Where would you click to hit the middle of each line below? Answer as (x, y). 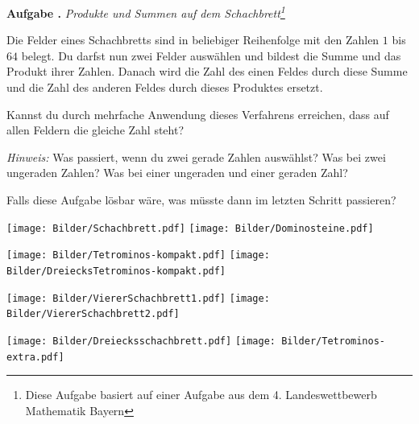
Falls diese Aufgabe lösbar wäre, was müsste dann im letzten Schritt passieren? (201, 200)
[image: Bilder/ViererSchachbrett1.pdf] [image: (138, 298)
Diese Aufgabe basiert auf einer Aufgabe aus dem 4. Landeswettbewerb (201, 395)
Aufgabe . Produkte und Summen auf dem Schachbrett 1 (146, 12)
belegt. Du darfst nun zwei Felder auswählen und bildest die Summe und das (211, 55)
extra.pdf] (35, 357)
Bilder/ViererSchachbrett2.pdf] (93, 314)
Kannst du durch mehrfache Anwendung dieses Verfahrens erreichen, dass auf (198, 114)
